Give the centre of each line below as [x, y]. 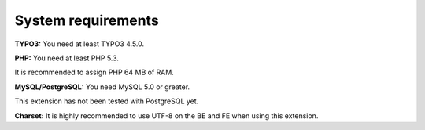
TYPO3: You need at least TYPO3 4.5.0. [79, 44]
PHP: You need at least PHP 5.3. [67, 58]
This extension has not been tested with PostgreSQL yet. [107, 101]
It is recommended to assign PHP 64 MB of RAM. [94, 72]
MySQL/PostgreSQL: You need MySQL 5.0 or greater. [102, 87]
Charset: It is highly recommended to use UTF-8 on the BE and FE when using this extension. [166, 116]
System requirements [87, 20]
